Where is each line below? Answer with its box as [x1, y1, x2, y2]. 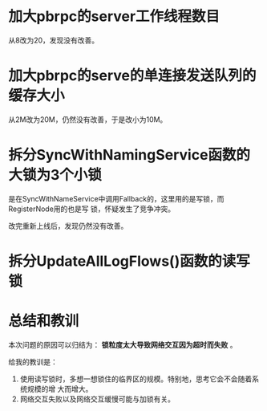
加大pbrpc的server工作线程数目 [8, 7, 220, 26]
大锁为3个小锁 [8, 166, 103, 185]
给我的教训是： [8, 356, 58, 366]
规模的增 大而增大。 [26, 384, 93, 393]
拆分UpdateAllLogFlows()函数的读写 [8, 252, 250, 270]
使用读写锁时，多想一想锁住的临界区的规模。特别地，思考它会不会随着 [19, 374, 253, 384]
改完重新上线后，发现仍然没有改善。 [8, 221, 128, 230]
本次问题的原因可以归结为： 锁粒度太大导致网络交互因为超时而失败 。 [8, 340, 237, 349]
